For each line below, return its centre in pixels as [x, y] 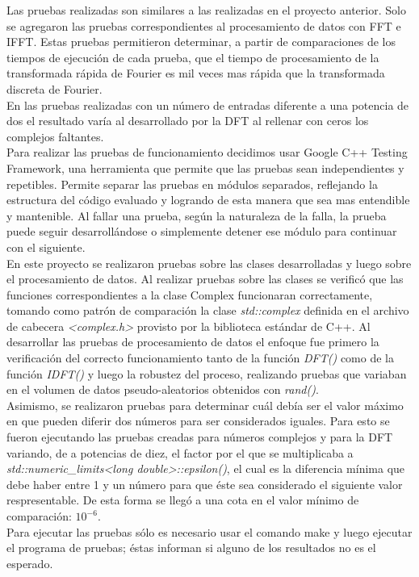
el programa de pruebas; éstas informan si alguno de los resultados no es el [191, 548]
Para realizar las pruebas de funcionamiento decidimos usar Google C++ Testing [207, 152]
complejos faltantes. [55, 136]
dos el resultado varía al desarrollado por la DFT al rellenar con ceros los [188, 121]
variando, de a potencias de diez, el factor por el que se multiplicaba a [180, 452]
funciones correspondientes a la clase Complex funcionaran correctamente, [190, 294]
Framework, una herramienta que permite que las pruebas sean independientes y [205, 167]
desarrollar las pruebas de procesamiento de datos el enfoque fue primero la [193, 342]
